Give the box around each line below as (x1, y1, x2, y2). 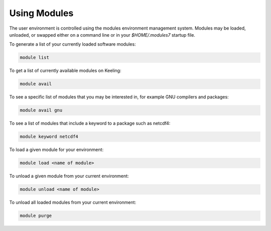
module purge (20, 213, 52, 218)
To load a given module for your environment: (9, 147, 104, 153)
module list (20, 55, 50, 60)
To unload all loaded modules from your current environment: (9, 199, 137, 205)
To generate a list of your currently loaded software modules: (9, 41, 136, 47)
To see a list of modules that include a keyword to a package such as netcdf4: (9, 121, 171, 127)
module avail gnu (20, 107, 63, 113)
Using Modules (9, 8, 74, 19)
